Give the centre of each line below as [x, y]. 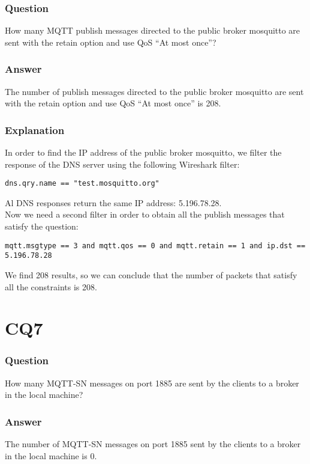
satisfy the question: [42, 226]
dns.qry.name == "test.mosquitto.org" [82, 184]
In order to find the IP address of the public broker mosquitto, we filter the [143, 152]
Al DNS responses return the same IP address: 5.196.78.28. [113, 202]
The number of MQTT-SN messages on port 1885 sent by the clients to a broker [153, 444]
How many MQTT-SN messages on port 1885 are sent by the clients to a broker [152, 383]
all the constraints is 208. [51, 286]
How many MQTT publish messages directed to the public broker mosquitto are [153, 30]
